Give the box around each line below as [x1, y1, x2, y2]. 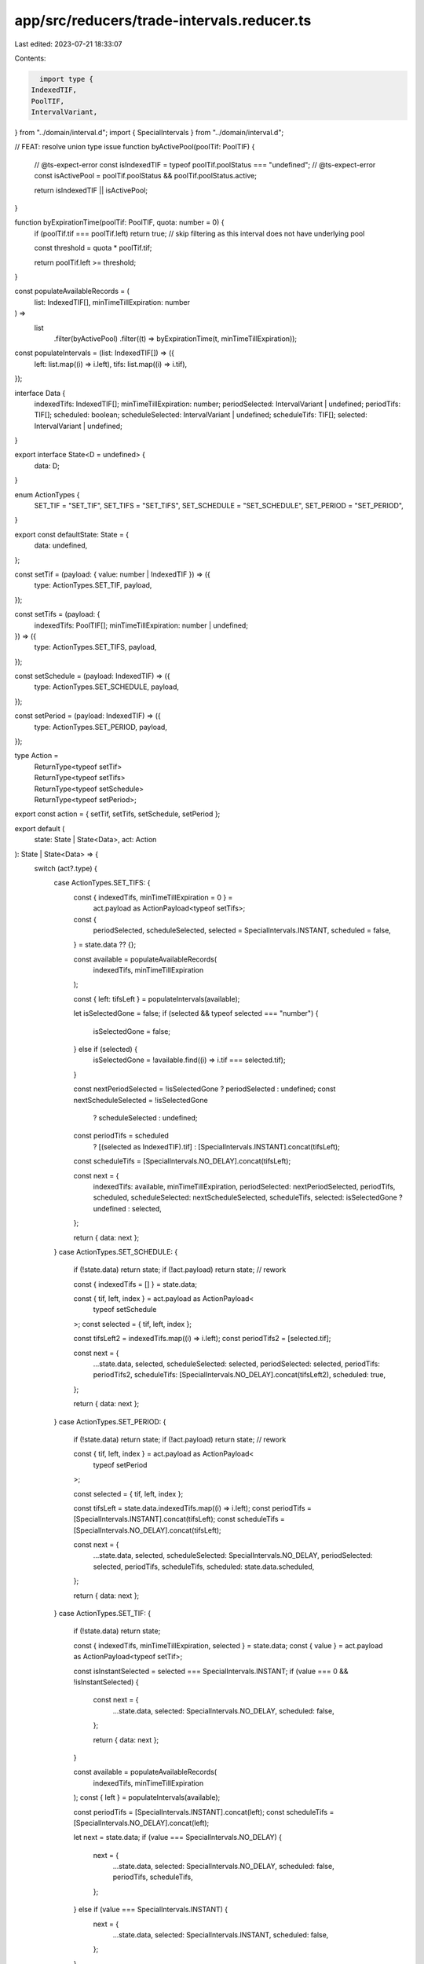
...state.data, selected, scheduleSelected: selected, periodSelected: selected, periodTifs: [93, 1359, 380, 1369]
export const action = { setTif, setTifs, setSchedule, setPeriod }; [14, 809, 221, 819]
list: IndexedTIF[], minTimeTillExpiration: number [34, 297, 190, 306]
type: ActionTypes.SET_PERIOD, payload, [34, 722, 168, 731]
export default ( [14, 823, 65, 833]
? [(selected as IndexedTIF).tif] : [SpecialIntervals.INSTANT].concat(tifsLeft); [93, 1141, 341, 1151]
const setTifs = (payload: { [14, 610, 101, 619]
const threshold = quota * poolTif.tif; [34, 244, 152, 253]
